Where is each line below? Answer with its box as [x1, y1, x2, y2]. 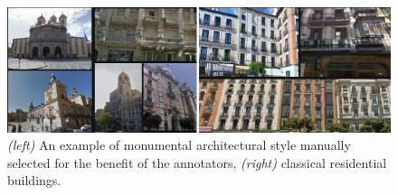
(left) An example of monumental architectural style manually [7, 135, 351, 154]
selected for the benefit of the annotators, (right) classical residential [7, 153, 387, 172]
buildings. [7, 171, 62, 190]
